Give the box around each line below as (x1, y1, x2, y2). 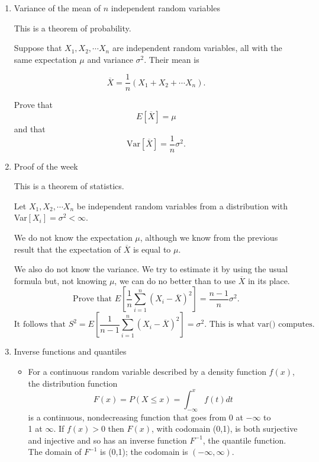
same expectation (14, 53, 77, 65)
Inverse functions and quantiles (14, 345, 127, 358)
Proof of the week (14, 160, 78, 172)
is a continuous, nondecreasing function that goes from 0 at (28, 410, 243, 423)
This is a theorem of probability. (14, 21, 131, 34)
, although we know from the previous (140, 231, 278, 244)
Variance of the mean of (14, 2, 101, 14)
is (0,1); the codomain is (100, 445, 188, 458)
